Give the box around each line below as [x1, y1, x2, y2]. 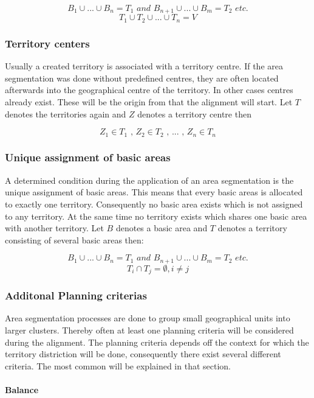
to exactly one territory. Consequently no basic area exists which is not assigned [5, 197, 303, 210]
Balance [5, 383, 39, 396]
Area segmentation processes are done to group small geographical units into [5, 312, 290, 324]
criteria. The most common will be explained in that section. [5, 359, 231, 372]
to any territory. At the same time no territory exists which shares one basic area [5, 209, 307, 222]
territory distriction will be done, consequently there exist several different [5, 347, 281, 360]
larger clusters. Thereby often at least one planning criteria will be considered [5, 324, 294, 337]
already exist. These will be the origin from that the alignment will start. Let [5, 95, 293, 108]
